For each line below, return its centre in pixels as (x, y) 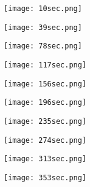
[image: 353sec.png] (45, 177)
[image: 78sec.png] (43, 46)
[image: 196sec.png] (45, 103)
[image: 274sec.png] (45, 140)
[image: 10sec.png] (43, 9)
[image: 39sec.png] (43, 27)
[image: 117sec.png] (45, 65)
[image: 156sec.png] (45, 84)
